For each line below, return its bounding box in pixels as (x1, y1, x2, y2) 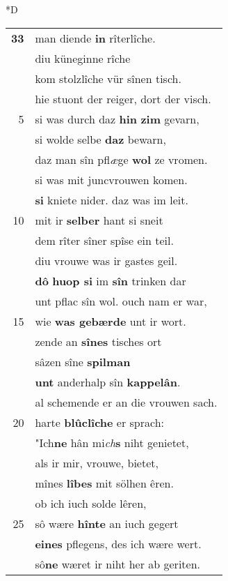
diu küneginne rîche (35, 50, 131, 66)
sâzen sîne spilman (35, 353, 131, 370)
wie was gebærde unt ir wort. (35, 312, 186, 329)
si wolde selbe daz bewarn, (35, 130, 166, 147)
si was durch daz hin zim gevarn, (35, 110, 199, 127)
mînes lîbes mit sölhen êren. (35, 474, 174, 491)
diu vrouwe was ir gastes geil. (35, 252, 178, 269)
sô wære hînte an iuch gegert (35, 515, 179, 531)
